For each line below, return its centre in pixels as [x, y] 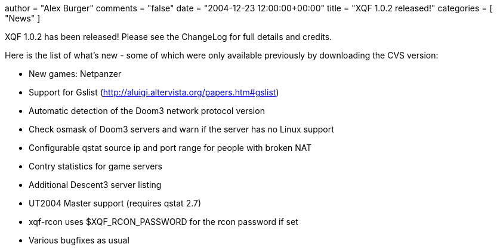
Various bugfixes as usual [79, 240]
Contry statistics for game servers [95, 166]
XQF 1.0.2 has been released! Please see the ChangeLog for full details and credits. [169, 37]
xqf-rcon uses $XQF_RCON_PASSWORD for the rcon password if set [163, 222]
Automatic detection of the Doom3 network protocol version [147, 111]
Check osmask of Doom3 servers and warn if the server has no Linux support [181, 129]
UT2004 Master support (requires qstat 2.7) [115, 203]
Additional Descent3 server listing [95, 185]
